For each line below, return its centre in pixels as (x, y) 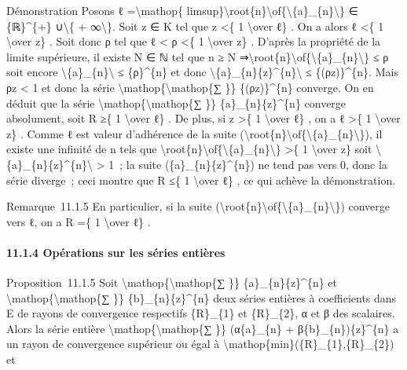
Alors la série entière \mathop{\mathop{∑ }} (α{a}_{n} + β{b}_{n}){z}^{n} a (203, 328)
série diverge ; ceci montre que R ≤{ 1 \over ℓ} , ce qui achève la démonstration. (201, 180)
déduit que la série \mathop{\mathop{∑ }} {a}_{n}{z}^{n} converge (176, 103)
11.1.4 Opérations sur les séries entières (116, 252)
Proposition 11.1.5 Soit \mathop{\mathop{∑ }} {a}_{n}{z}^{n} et (172, 282)
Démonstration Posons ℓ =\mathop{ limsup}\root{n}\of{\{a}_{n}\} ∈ (182, 10)
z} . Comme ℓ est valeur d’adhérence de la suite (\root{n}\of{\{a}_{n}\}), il (194, 133)
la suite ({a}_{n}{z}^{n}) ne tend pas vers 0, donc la (257, 164)
